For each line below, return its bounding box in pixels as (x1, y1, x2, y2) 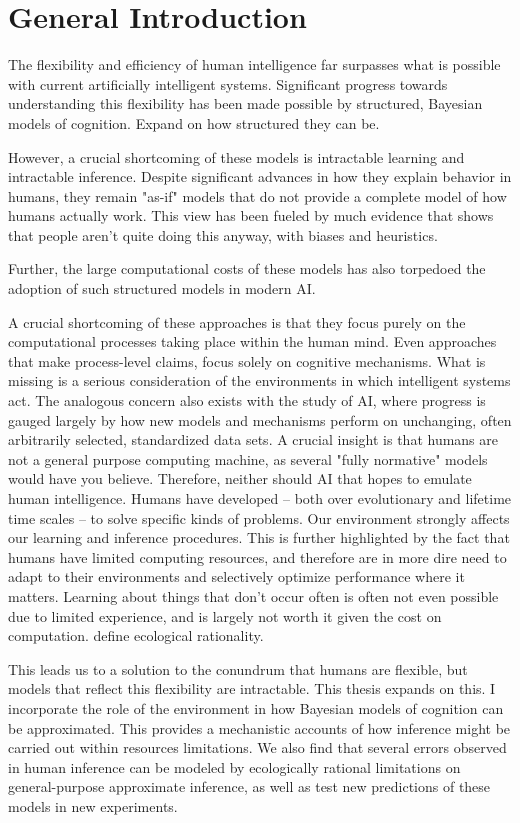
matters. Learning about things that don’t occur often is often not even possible (8, 585, 499, 606)
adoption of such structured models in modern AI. (8, 278, 316, 299)
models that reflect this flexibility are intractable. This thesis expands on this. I (8, 678, 496, 699)
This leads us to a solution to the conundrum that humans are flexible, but (8, 658, 468, 679)
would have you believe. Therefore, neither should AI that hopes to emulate (8, 468, 472, 489)
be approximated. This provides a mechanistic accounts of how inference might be (8, 717, 511, 738)
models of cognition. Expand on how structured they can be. (8, 112, 380, 133)
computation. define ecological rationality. (8, 625, 264, 646)
